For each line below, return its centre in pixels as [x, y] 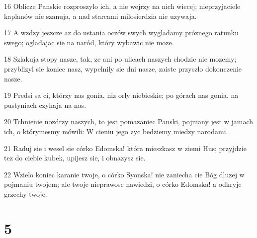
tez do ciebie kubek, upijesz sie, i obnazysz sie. [75, 158]
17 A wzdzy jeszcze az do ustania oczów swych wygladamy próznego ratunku [121, 33]
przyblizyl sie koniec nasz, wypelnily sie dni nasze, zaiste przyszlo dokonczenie [123, 68]
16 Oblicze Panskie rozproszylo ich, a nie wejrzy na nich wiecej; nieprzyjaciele [122, 6]
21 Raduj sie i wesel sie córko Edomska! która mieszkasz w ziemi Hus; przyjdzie [125, 148]
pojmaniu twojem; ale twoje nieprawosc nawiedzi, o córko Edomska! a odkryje [123, 184]
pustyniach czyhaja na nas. [45, 105]
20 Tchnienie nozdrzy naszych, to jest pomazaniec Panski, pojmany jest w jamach [129, 121]
